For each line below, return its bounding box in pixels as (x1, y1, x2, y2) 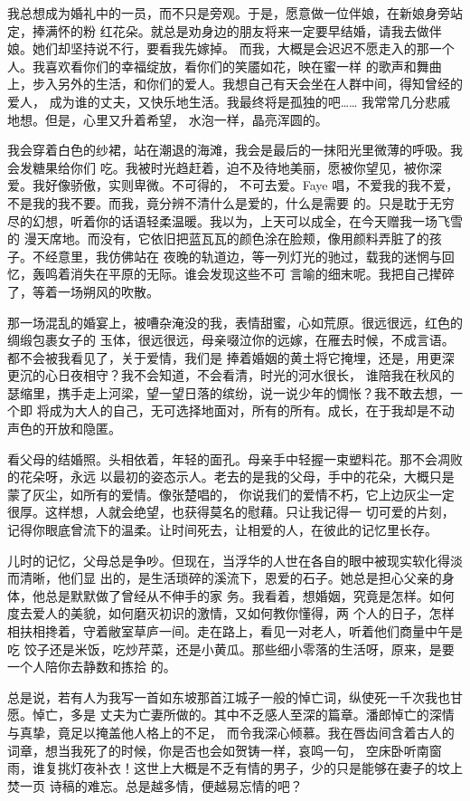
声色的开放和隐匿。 (7, 419, 121, 438)
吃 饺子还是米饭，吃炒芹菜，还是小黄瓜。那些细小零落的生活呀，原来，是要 (7, 639, 455, 658)
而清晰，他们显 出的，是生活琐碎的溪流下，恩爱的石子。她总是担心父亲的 (7, 568, 442, 587)
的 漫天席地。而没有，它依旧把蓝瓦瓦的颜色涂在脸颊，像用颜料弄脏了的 (7, 229, 429, 248)
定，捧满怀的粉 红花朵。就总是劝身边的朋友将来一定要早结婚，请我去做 (7, 21, 429, 40)
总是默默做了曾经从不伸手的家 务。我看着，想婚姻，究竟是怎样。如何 (44, 586, 455, 605)
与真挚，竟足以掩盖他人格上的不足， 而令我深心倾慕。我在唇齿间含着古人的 (7, 722, 455, 741)
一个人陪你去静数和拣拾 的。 (7, 657, 176, 676)
